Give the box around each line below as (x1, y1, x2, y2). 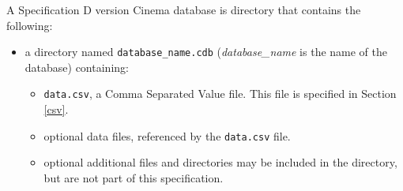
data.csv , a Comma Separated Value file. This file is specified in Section (43, 85, 397, 102)
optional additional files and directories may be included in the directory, (43, 154, 397, 170)
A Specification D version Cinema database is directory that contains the (6, 2, 361, 17)
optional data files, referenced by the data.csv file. (43, 127, 291, 144)
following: (6, 17, 53, 33)
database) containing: (24, 58, 129, 75)
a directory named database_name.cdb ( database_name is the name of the (24, 43, 388, 60)
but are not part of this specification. (43, 169, 224, 185)
